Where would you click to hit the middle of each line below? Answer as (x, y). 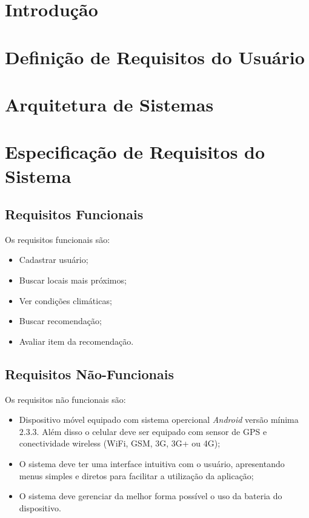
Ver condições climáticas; (65, 300)
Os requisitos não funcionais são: (65, 399)
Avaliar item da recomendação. (76, 341)
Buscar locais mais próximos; (73, 280)
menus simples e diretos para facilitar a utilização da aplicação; (136, 475)
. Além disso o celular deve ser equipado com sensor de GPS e (152, 431)
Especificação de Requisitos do (135, 152)
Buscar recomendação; (60, 321)
